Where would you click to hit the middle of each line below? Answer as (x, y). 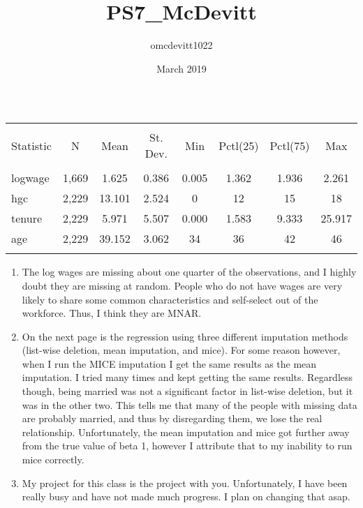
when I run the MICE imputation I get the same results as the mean (169, 363)
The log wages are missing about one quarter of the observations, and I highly (189, 272)
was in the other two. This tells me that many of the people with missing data (190, 404)
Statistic (31, 145)
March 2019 (181, 68)
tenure (27, 218)
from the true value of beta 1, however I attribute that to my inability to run (187, 446)
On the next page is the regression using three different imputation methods (185, 336)
